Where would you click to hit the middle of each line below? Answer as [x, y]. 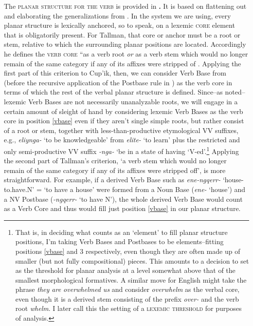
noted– [235, 92]
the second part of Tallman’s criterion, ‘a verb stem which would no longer [115, 161]
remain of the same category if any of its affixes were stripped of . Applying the [123, 63]
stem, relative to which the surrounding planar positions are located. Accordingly [125, 44]
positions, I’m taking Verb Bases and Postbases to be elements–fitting [119, 241]
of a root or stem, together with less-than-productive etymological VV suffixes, [121, 130]
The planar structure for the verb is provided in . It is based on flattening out [125, 6]
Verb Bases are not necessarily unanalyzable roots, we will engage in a [133, 101]
